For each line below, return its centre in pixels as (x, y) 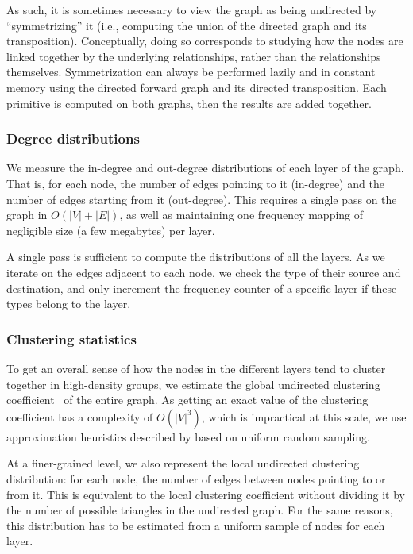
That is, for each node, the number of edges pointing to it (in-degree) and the (195, 183)
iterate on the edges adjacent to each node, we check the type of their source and (204, 272)
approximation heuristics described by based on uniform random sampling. (188, 436)
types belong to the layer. (69, 304)
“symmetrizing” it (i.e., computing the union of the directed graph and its (187, 25)
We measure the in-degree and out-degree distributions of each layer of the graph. (205, 168)
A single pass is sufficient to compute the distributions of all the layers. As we (196, 257)
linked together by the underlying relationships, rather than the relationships (194, 56)
